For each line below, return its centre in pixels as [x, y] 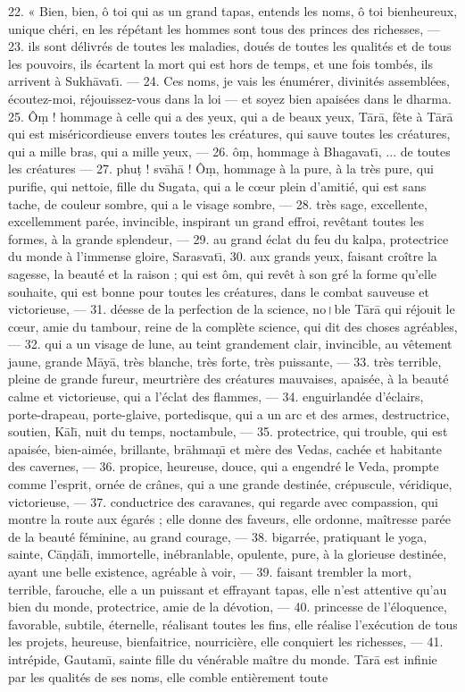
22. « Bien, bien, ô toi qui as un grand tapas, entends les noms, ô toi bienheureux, [233, 11]
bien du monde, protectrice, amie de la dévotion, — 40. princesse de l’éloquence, [228, 607]
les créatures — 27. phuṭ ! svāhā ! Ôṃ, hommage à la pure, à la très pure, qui [221, 169]
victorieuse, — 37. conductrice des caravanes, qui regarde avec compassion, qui [223, 501]
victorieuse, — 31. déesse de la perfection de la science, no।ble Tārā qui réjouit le [232, 309]
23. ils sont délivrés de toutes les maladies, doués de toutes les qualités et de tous [230, 46]
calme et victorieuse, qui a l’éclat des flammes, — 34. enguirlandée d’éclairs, [216, 397]
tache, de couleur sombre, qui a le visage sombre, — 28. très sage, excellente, [218, 203]
